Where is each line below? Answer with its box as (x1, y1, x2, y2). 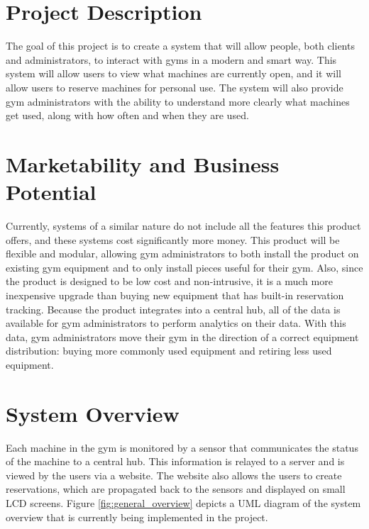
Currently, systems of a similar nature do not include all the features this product (6, 218, 361, 233)
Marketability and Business (6, 149, 280, 178)
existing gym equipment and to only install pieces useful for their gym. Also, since (6, 260, 363, 274)
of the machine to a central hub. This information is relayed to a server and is (6, 454, 345, 469)
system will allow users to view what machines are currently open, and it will (6, 66, 342, 81)
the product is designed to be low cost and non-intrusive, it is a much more (6, 274, 333, 289)
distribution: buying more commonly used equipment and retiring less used (6, 343, 332, 358)
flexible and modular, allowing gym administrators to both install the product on (6, 246, 359, 261)
